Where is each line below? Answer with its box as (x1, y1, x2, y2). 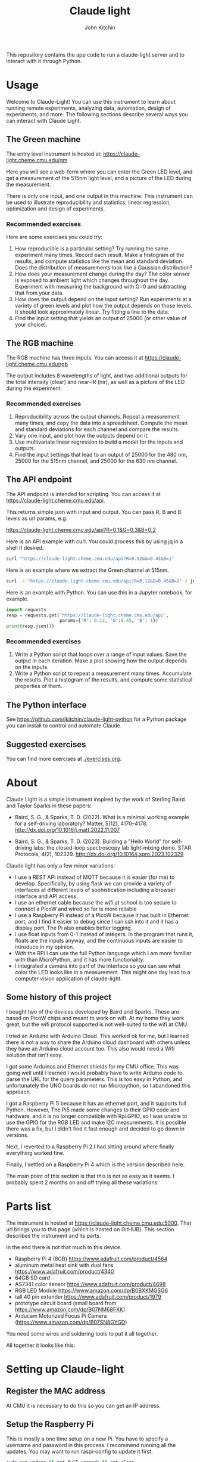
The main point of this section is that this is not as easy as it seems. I (6, 1172, 174, 1179)
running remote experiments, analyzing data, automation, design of (6, 104, 171, 111)
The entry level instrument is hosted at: (6, 150, 102, 157)
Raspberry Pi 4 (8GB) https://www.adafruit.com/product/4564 (14, 1255, 168, 1262)
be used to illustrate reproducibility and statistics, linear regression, (6, 199, 171, 206)
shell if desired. (6, 544, 44, 551)
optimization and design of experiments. (6, 205, 105, 212)
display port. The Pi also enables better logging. (14, 924, 133, 931)
